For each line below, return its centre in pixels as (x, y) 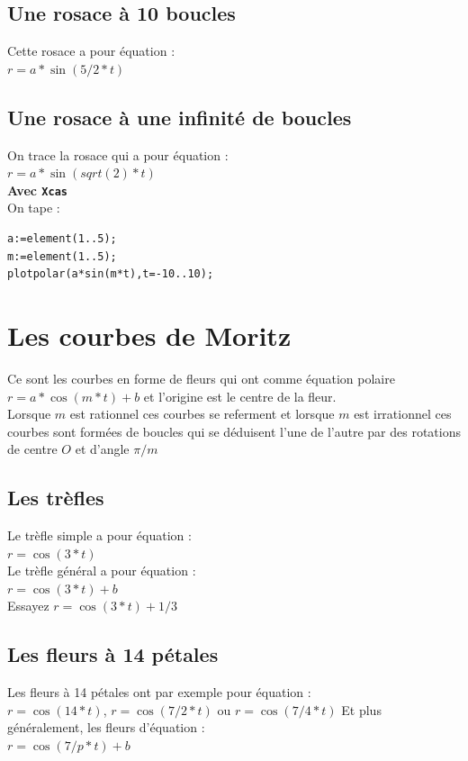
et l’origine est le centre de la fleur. (240, 396)
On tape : (34, 208)
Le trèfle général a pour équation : (102, 571)
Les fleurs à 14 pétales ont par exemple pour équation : (159, 692)
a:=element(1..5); (62, 239)
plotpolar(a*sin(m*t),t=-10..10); (111, 274)
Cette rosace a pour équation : (91, 51)
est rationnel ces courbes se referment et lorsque (202, 414)
